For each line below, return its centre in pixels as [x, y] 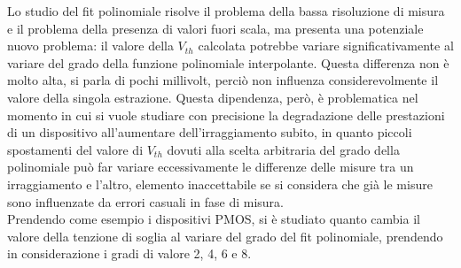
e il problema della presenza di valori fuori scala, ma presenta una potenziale [215, 28]
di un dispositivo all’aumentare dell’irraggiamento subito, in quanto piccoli [210, 132]
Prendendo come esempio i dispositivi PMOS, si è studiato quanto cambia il [214, 219]
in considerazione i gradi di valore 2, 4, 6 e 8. [129, 253]
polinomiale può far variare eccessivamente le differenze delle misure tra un [211, 167]
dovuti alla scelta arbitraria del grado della [283, 149]
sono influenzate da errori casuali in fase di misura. [145, 201]
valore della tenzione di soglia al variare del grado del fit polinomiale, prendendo [225, 236]
